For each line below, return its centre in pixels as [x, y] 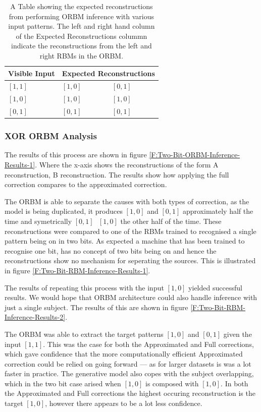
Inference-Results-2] [35, 317]
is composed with [172, 383]
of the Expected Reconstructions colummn [82, 36]
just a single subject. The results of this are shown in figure [96, 307]
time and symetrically [38, 221]
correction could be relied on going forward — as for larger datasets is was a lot [128, 363]
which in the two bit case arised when [63, 383]
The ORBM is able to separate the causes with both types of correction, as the [127, 201]
